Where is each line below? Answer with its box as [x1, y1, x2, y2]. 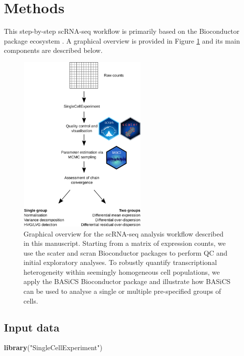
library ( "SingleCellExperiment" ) [4, 342, 102, 353]
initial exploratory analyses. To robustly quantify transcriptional [24, 257, 217, 267]
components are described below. [4, 45, 103, 55]
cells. [24, 295, 38, 306]
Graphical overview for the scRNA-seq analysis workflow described [24, 228, 224, 238]
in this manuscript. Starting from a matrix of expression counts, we [24, 238, 226, 248]
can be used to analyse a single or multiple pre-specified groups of [24, 286, 221, 296]
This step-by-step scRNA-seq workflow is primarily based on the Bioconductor [4, 26, 240, 36]
